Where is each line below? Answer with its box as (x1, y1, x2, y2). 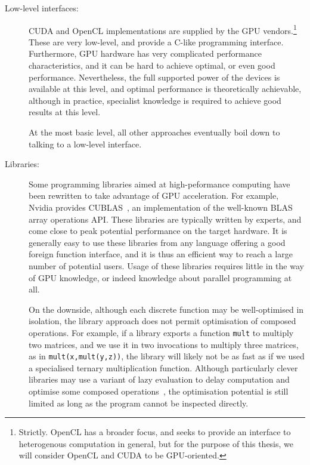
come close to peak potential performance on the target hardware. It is (29, 224, 287, 237)
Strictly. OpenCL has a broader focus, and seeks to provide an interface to (18, 426, 291, 438)
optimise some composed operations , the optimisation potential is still (29, 385, 289, 397)
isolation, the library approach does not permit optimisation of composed (29, 315, 296, 327)
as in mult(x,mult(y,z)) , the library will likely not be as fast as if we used (29, 350, 305, 362)
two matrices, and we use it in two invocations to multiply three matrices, (29, 338, 299, 350)
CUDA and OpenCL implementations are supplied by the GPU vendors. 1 (29, 22, 297, 36)
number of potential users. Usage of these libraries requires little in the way (29, 259, 304, 272)
